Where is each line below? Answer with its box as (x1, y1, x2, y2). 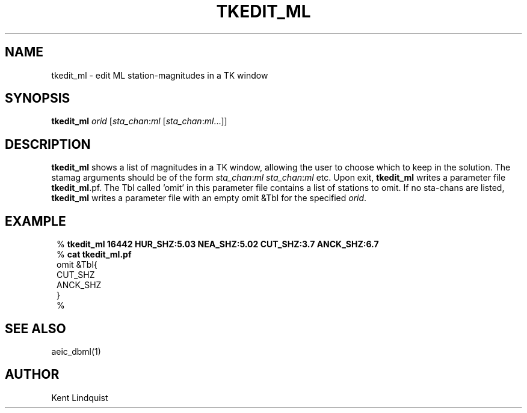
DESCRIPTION (5, 136, 91, 152)
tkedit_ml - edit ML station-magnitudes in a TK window (51, 70, 268, 80)
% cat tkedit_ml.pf (57, 249, 132, 260)
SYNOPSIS (5, 91, 70, 106)
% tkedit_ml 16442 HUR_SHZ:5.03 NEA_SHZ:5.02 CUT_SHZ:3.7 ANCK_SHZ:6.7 (57, 239, 379, 250)
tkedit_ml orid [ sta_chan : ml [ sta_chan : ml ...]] (51, 116, 227, 127)
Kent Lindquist (51, 392, 108, 403)
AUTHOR (5, 367, 60, 382)
